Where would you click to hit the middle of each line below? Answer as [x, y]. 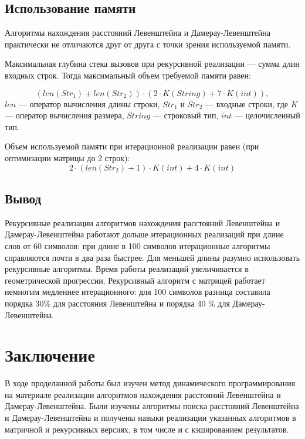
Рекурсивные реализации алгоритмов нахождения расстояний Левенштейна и [143, 222]
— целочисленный [267, 115]
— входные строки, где [247, 103]
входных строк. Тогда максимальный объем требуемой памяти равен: [128, 75]
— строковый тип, [186, 115]
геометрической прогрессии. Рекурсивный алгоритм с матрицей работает [135, 280]
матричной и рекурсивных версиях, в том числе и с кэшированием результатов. [147, 429]
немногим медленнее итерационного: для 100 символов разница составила [138, 292]
